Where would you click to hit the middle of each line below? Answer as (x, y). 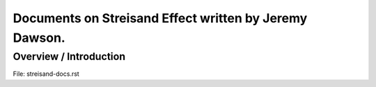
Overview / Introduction (69, 56)
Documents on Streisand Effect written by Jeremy (160, 18)
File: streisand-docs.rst (46, 74)
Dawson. (39, 38)
